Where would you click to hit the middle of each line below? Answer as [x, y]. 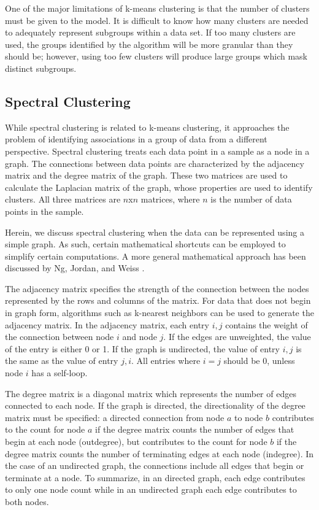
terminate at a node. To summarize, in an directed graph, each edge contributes [155, 477]
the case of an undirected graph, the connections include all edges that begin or [155, 466]
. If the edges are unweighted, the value [237, 337]
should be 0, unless [259, 361]
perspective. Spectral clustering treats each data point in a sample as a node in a [157, 151]
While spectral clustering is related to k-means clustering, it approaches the [147, 127]
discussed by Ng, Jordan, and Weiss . [75, 268]
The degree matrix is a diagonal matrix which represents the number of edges [151, 393]
